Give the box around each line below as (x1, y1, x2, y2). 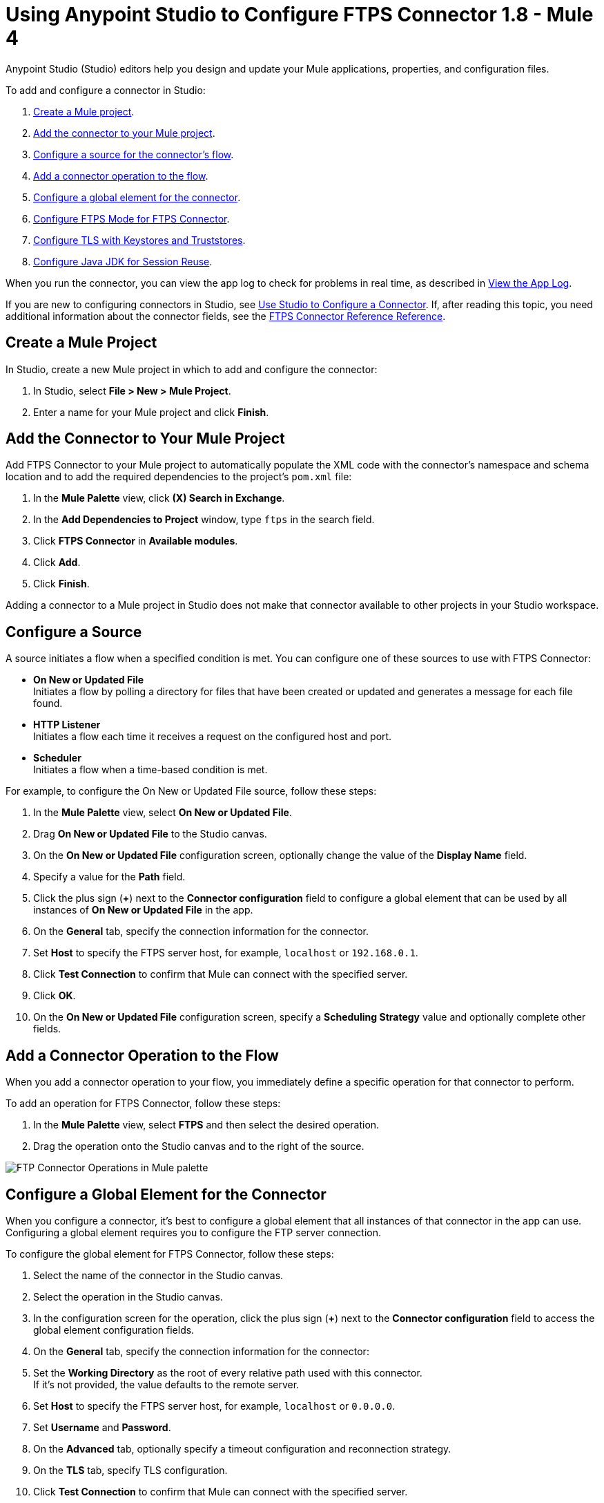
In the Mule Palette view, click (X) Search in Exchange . (33, 492, 285, 504)
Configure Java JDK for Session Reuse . (33, 255, 213, 267)
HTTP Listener (33, 719, 101, 731)
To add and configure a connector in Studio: (6, 84, 206, 96)
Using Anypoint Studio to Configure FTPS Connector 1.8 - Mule (6, 3, 594, 26)
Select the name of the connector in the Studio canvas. (33, 1269, 284, 1281)
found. (33, 697, 63, 710)
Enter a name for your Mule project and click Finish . (33, 406, 269, 418)
